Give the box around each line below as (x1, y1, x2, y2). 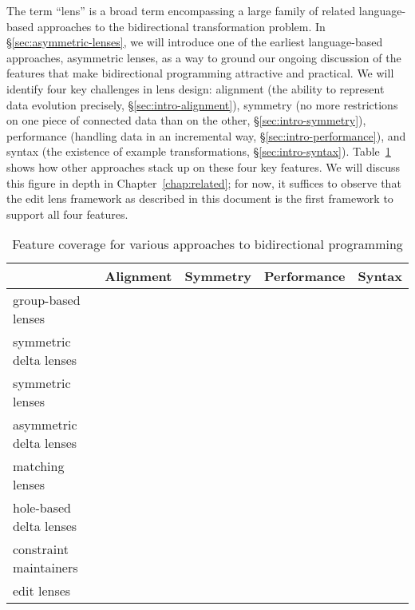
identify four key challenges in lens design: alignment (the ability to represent (6, 80, 385, 97)
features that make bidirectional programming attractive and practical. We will (6, 65, 394, 81)
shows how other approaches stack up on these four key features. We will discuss (6, 158, 401, 175)
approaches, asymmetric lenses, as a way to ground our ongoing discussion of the (6, 49, 401, 65)
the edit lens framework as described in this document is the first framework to (6, 190, 393, 207)
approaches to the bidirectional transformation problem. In (37, 18, 326, 34)
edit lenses (13, 581, 71, 600)
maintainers (13, 558, 78, 577)
